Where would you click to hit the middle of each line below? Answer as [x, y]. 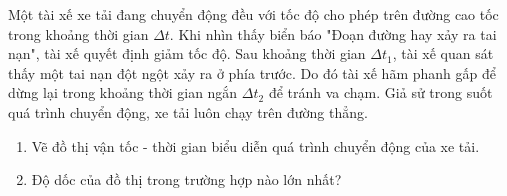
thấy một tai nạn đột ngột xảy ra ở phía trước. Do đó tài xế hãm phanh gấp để [252, 72]
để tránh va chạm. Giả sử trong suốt [380, 92]
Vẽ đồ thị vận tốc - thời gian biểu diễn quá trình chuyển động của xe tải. [255, 145]
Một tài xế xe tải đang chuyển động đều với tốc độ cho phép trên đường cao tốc [253, 14]
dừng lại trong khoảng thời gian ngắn [123, 92]
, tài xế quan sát [443, 53]
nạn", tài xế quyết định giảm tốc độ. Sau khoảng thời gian [187, 53]
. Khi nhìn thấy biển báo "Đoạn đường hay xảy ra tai [333, 33]
